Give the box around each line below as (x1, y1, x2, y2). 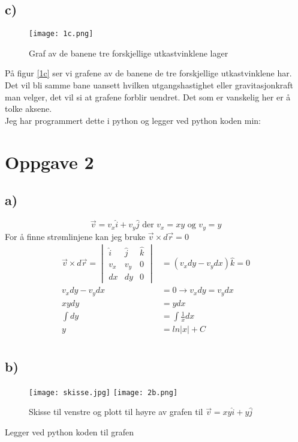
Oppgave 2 (5, 149, 94, 174)
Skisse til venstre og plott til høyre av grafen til (29, 405, 203, 418)
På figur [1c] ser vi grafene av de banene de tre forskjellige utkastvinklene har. (5, 67, 292, 79)
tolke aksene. (5, 102, 52, 115)
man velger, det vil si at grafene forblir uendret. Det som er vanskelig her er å (5, 90, 291, 103)
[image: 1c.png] (29, 29, 94, 38)
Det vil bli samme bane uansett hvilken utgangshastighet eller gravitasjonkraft (5, 79, 293, 91)
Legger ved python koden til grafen (5, 425, 134, 438)
